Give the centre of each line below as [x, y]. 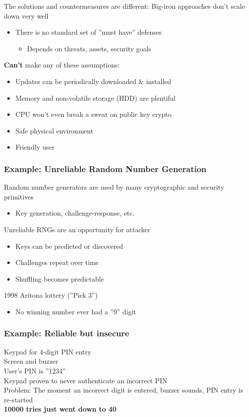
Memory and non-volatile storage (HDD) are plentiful [96, 98]
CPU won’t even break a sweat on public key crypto [93, 114]
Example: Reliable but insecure [67, 333]
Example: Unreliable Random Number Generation [105, 168]
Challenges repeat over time [57, 262]
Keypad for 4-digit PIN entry [48, 351]
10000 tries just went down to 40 [60, 409]
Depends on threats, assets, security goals [89, 48]
